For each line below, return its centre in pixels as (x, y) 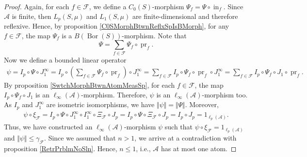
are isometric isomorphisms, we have (100, 104)
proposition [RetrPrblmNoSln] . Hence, (61, 148)
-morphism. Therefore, (114, 94)
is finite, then (32, 16)
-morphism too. (225, 94)
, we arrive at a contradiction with (186, 137)
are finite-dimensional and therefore (185, 16)
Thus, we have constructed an (48, 127)
